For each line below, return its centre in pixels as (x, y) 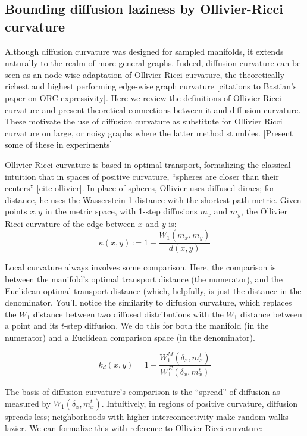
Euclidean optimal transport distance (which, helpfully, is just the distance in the (153, 290)
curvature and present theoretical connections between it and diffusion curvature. (153, 109)
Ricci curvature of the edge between (70, 223)
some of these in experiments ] (59, 144)
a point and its (32, 326)
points (16, 211)
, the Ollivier (264, 211)
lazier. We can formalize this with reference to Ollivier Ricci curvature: (134, 428)
